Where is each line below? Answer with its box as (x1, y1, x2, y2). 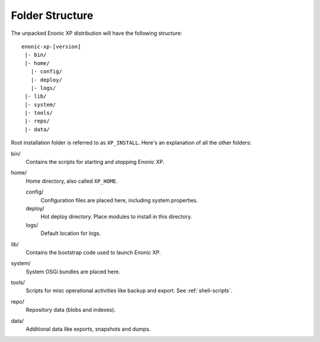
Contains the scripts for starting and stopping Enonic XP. (25, 159, 165, 166)
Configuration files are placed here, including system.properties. (40, 196, 199, 204)
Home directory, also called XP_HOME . (25, 178, 118, 185)
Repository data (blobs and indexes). (25, 306, 116, 314)
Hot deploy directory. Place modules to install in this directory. (40, 213, 193, 220)
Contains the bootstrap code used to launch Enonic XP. (25, 249, 161, 256)
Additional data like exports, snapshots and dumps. (25, 325, 151, 333)
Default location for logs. (40, 230, 101, 237)
